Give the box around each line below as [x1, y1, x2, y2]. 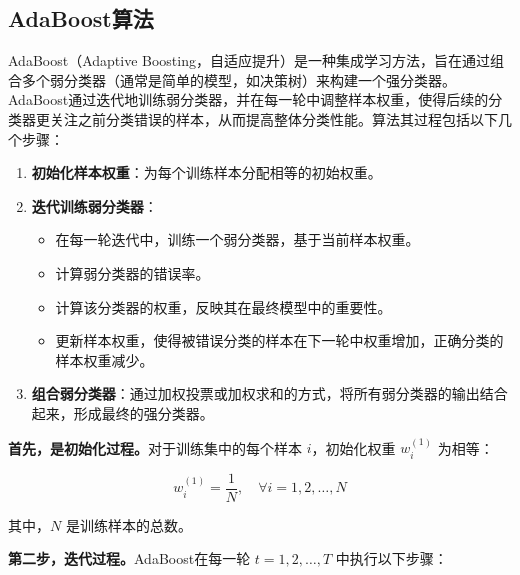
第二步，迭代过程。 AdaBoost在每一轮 [8, 548, 251, 569]
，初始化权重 [311, 437, 396, 458]
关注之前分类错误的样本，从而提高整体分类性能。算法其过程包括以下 [49, 108, 498, 129]
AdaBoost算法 [8, 3, 154, 34]
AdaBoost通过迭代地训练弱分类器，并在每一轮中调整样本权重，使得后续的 [8, 89, 489, 110]
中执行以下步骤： [335, 548, 448, 569]
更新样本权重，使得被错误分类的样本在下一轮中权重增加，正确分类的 [55, 330, 504, 351]
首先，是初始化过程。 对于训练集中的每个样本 [8, 437, 302, 458]
